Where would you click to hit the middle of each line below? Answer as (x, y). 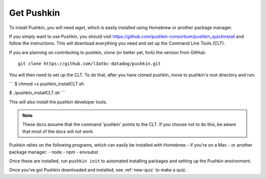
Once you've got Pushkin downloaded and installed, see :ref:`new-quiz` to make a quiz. (98, 170)
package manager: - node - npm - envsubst (54, 152)
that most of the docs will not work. (58, 131)
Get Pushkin (34, 13)
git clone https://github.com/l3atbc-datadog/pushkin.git (89, 64)
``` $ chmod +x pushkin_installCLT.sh (47, 84)
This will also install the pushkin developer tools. (58, 102)
